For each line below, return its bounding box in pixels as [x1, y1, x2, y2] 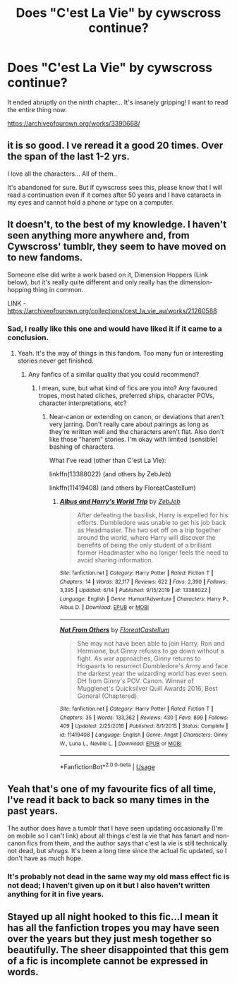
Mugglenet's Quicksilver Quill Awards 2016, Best [77, 685, 218, 693]
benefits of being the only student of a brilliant [77, 541, 212, 549]
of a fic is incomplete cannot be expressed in [7, 955, 209, 967]
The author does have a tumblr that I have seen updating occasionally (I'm [7, 824, 224, 832]
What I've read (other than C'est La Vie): [49, 456, 166, 464]
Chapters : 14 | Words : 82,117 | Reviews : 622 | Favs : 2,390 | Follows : [59, 578, 227, 585]
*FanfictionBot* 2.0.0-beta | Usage [59, 761, 155, 771]
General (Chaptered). [77, 692, 139, 700]
